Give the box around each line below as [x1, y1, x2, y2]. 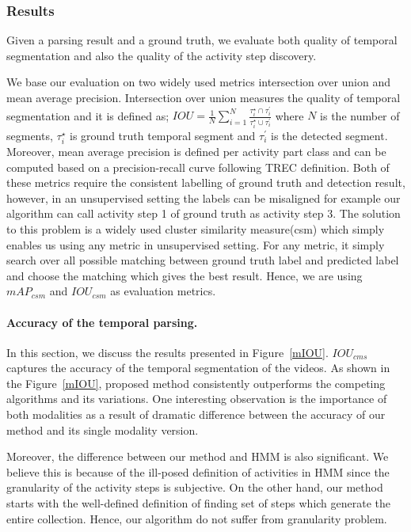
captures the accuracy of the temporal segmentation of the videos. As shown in [6, 359, 390, 376]
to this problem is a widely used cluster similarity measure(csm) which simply [6, 220, 385, 237]
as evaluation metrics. [110, 283, 216, 299]
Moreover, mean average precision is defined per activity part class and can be [6, 142, 386, 159]
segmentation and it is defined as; [6, 107, 169, 123]
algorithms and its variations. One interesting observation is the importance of [6, 390, 387, 407]
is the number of [320, 107, 400, 123]
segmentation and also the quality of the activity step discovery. [6, 47, 317, 63]
